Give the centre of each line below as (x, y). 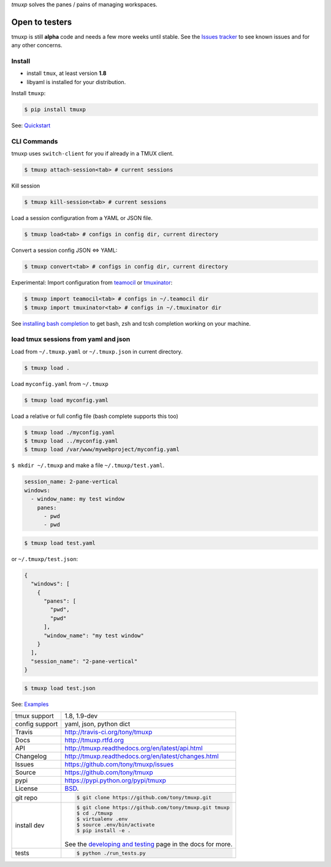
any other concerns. (37, 45)
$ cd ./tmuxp (95, 813)
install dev (30, 825)
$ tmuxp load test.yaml (60, 543)
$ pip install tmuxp (55, 110)
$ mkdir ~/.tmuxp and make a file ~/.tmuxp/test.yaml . (88, 465)
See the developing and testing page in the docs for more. (149, 844)
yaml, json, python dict (97, 724)
